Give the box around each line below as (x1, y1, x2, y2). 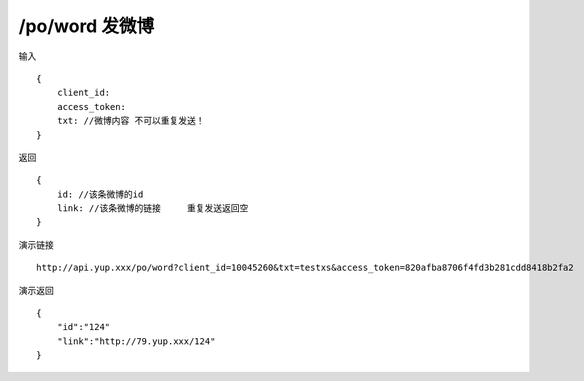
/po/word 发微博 (18, 15, 155, 37)
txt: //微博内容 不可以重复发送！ (56, 115, 205, 127)
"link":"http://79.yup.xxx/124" (56, 335, 216, 347)
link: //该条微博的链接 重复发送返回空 (56, 203, 249, 214)
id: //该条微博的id (56, 188, 144, 200)
